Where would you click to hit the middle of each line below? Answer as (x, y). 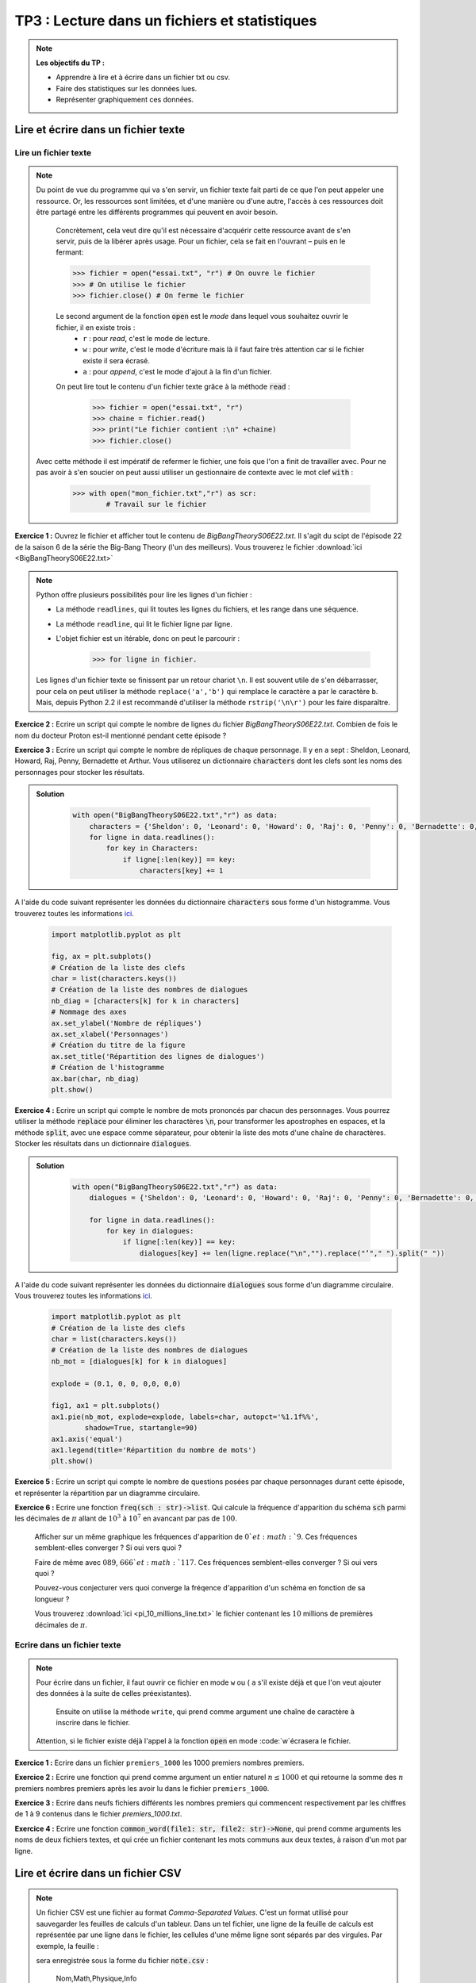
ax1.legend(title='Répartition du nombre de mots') (154, 1450)
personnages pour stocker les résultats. (80, 772)
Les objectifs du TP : (70, 63)
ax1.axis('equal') (87, 1439)
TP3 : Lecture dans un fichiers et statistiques (166, 21)
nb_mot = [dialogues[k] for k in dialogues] (139, 1361)
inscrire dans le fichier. (93, 1723)
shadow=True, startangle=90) (141, 1428)
